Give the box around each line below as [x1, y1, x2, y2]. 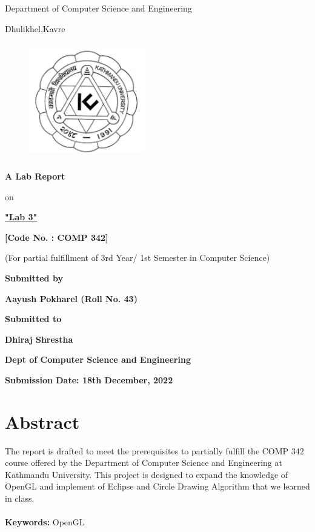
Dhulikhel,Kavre [5, 22, 65, 35]
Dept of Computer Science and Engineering [5, 353, 191, 366]
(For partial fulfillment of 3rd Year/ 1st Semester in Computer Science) [5, 251, 270, 264]
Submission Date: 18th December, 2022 [5, 373, 173, 386]
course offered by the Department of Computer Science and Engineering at [5, 456, 282, 469]
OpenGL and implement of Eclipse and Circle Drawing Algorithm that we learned [5, 480, 310, 493]
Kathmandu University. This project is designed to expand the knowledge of [5, 468, 288, 480]
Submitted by [5, 271, 63, 284]
